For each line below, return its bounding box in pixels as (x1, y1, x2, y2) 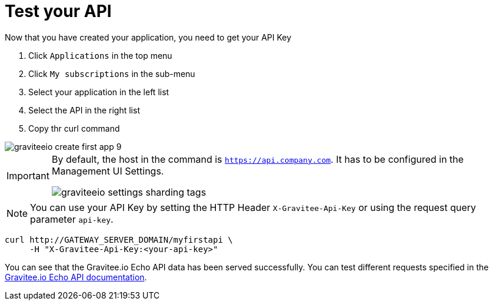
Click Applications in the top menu (28, 50, 172, 61)
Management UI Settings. (51, 165, 164, 177)
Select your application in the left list (28, 86, 169, 97)
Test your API (5, 1, 112, 21)
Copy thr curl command (28, 123, 120, 133)
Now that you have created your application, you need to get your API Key (5, 32, 292, 42)
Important (6, 169, 49, 182)
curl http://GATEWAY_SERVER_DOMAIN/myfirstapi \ (5, 234, 233, 244)
